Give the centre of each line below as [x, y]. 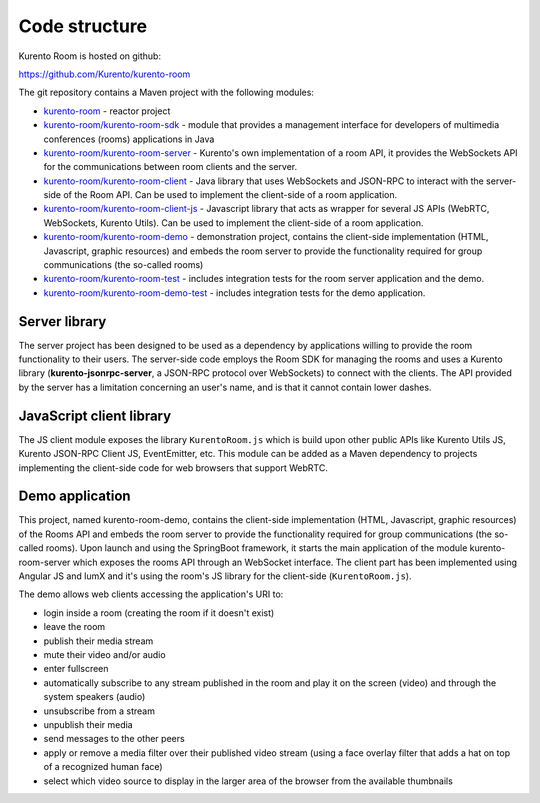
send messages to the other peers [114, 739]
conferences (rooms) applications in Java [129, 139]
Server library [62, 321]
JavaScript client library [95, 415]
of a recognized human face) [103, 767]
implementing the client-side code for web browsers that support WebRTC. [173, 467]
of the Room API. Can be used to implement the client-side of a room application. [230, 195]
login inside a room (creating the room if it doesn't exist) [159, 612]
